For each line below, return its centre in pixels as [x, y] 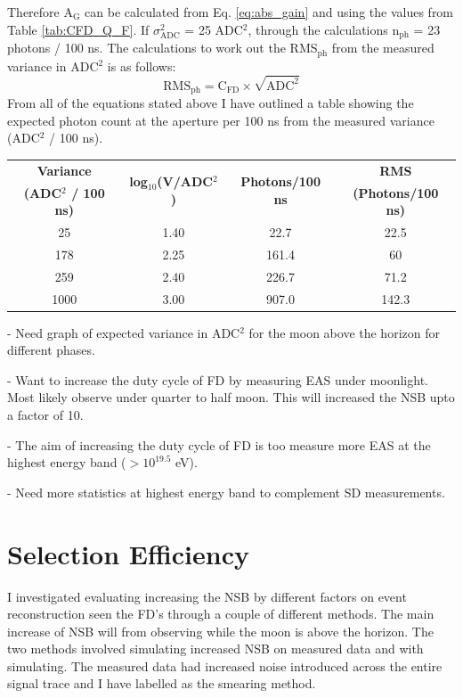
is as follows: [142, 66]
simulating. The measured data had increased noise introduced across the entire [225, 665]
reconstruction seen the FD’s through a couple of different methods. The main [221, 614]
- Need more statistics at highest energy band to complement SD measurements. [226, 492]
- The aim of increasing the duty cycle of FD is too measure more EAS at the [219, 444]
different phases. [51, 350]
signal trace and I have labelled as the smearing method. [162, 683]
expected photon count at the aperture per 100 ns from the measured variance [221, 120]
